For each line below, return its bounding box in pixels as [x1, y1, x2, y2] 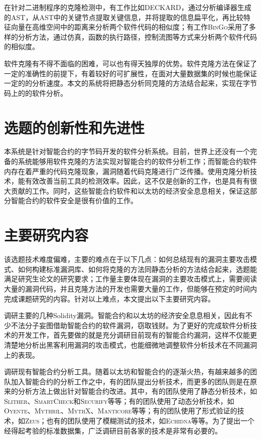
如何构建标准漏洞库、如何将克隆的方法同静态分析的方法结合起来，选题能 [18, 263, 257, 274]
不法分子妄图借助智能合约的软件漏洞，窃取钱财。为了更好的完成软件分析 [11, 320, 250, 330]
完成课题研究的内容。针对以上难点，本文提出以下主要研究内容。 [4, 293, 215, 304]
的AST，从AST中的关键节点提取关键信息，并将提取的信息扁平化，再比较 [4, 12, 243, 22]
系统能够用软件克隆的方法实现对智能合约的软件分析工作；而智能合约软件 [18, 156, 257, 167]
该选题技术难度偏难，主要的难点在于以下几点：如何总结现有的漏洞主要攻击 [4, 254, 250, 264]
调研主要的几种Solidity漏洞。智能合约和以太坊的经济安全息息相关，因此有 [4, 310, 245, 321]
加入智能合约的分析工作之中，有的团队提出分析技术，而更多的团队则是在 [11, 376, 250, 386]
